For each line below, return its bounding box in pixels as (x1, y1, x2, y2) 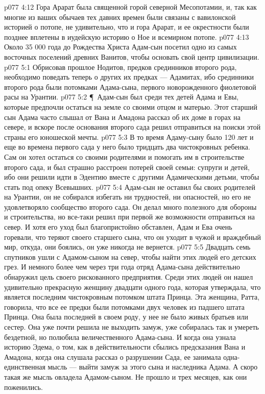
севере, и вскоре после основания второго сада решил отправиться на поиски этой (4, 121, 261, 132)
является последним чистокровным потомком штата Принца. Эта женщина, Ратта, (4, 291, 260, 302)
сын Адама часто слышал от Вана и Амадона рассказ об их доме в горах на (4, 111, 240, 122)
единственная (4, 361, 45, 372)
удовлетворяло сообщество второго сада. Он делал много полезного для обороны (4, 201, 257, 212)
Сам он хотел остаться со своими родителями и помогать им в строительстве (4, 151, 245, 162)
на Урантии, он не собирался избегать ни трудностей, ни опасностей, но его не (4, 191, 251, 202)
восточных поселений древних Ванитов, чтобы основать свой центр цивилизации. (4, 51, 259, 62)
